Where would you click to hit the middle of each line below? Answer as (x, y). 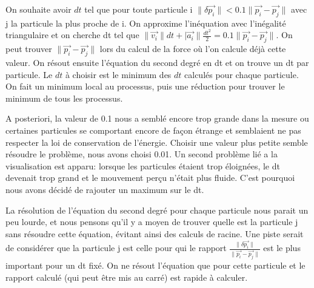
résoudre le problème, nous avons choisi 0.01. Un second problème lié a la (142, 154)
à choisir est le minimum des (118, 74)
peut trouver (29, 49)
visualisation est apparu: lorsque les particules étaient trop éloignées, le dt (143, 165)
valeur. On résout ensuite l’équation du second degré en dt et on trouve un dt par (157, 63)
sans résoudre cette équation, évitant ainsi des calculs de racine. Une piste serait (155, 233)
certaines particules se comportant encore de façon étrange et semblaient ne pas (153, 130)
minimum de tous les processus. (64, 98)
